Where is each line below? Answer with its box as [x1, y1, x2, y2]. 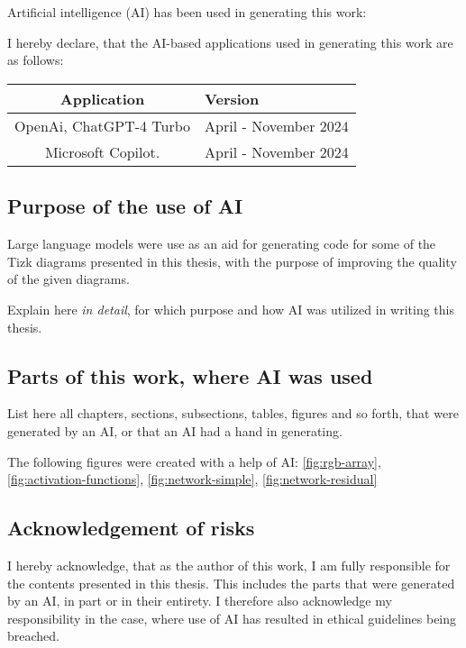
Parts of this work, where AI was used [7, 361, 373, 389]
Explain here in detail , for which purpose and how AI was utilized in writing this [7, 299, 454, 318]
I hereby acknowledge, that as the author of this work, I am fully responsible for [7, 555, 451, 574]
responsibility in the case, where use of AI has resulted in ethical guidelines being [7, 608, 457, 627]
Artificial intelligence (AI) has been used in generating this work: [7, 3, 367, 22]
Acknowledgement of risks [7, 514, 255, 542]
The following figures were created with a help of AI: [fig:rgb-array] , [7, 452, 381, 470]
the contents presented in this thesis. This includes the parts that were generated [7, 573, 455, 592]
